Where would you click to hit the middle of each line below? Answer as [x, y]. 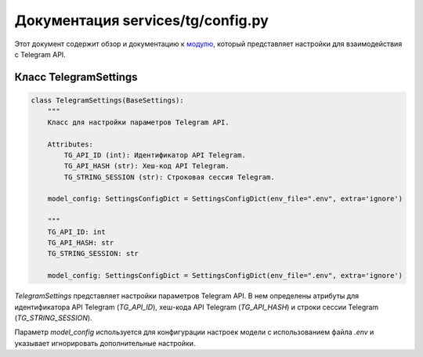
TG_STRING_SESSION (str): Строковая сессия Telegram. [169, 177]
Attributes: [70, 144]
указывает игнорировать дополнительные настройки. [105, 343]
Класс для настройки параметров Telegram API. [139, 122]
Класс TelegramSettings [76, 77]
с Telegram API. [40, 54]
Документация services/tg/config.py [142, 20]
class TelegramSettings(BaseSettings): [107, 100]
